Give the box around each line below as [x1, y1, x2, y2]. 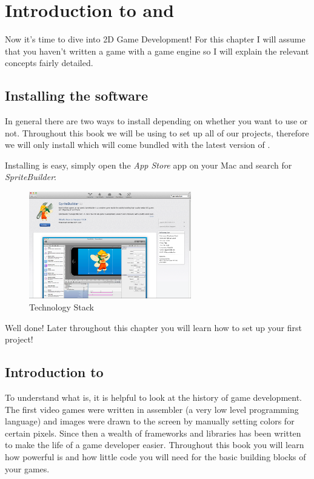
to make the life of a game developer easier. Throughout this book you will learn [5, 438, 304, 451]
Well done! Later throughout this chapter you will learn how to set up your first [5, 321, 302, 333]
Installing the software [5, 86, 149, 105]
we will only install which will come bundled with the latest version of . [5, 138, 270, 151]
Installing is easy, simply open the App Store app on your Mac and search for [5, 158, 292, 171]
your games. [5, 462, 50, 475]
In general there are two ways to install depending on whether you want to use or [5, 115, 308, 127]
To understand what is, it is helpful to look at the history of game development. [5, 390, 302, 403]
